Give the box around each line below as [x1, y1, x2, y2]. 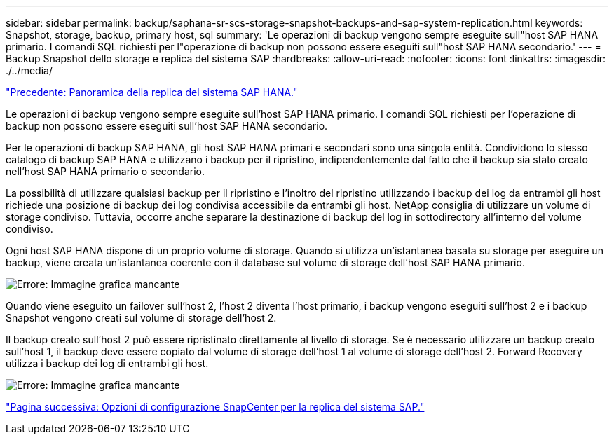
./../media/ [6, 64, 53, 76]
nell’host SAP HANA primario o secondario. [6, 165, 205, 177]
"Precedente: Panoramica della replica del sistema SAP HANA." [6, 86, 298, 98]
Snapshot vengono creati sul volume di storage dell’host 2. [6, 312, 277, 324]
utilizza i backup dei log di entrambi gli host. [6, 357, 209, 369]
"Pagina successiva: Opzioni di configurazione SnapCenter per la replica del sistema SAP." [6, 401, 425, 413]
